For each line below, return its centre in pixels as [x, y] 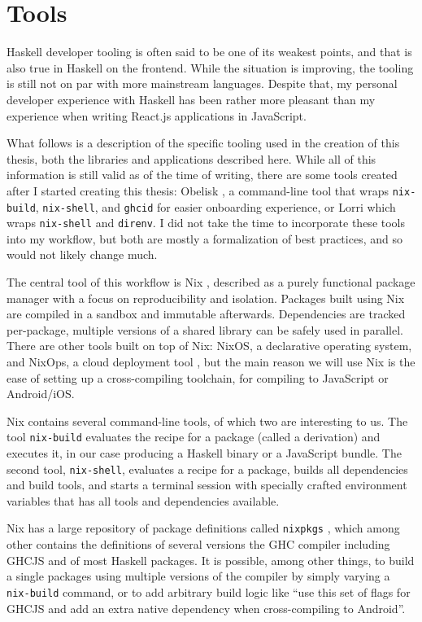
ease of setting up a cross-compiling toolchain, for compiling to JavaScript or [198, 377]
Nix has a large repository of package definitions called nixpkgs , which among [203, 528]
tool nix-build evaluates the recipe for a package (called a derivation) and [194, 437]
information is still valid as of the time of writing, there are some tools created [202, 175]
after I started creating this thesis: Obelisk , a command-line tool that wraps [198, 190]
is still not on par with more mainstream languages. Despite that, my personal [202, 83]
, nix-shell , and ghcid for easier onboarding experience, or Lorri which [215, 206]
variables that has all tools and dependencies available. [143, 500]
